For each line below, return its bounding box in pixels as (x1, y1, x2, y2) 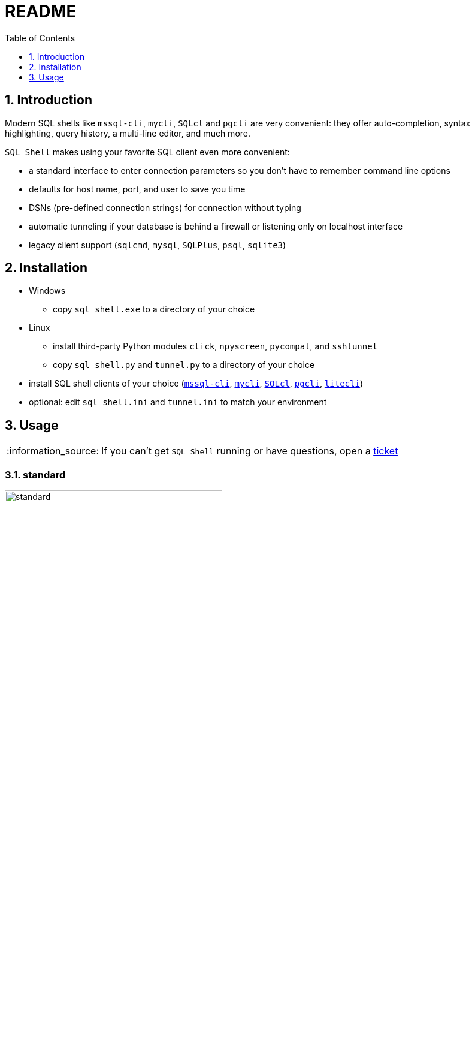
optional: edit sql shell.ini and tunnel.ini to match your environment (29, 397, 327, 408)
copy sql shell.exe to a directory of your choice (53, 304, 255, 315)
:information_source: (7, 445, 99, 457)
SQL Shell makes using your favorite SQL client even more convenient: (5, 146, 290, 157)
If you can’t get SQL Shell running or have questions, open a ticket (101, 445, 398, 457)
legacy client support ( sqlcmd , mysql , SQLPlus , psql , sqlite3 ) (29, 239, 286, 250)
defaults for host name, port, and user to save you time (29, 183, 246, 194)
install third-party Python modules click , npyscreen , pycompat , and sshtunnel (53, 341, 378, 352)
